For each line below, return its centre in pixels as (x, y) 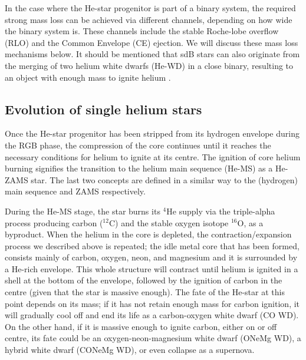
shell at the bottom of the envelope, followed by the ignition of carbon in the (144, 280)
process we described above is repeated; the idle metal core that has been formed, (152, 245)
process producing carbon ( (54, 222)
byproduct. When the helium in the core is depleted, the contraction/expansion (148, 234)
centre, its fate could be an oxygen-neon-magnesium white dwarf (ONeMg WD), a (153, 338)
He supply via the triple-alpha (221, 211)
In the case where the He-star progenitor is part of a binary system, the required (150, 8)
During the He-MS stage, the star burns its (83, 211)
